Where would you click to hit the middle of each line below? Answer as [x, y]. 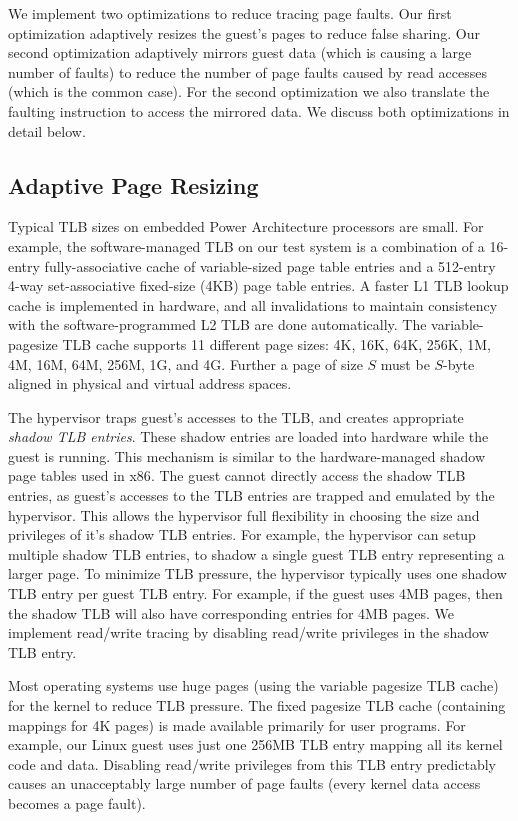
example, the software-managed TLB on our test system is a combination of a [246, 245]
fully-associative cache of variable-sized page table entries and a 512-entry [270, 265]
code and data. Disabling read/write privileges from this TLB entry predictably [252, 763]
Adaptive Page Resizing [133, 184]
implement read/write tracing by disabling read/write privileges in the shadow [248, 632]
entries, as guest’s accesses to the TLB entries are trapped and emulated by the [251, 495]
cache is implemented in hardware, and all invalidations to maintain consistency [253, 304]
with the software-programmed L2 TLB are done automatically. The [217, 324]
